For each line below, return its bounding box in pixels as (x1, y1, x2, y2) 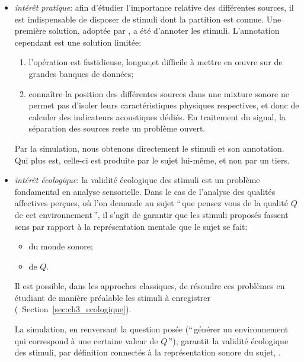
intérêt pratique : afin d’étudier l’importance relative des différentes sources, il (14, 1, 294, 13)
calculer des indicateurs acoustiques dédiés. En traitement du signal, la (28, 110, 286, 123)
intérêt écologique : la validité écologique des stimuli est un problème (14, 174, 260, 186)
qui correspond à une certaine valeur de (14, 334, 158, 347)
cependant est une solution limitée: (14, 36, 142, 48)
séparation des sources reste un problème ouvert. (28, 122, 206, 134)
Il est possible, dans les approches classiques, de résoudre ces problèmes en (14, 280, 285, 292)
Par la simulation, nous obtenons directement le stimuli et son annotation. (14, 142, 284, 154)
